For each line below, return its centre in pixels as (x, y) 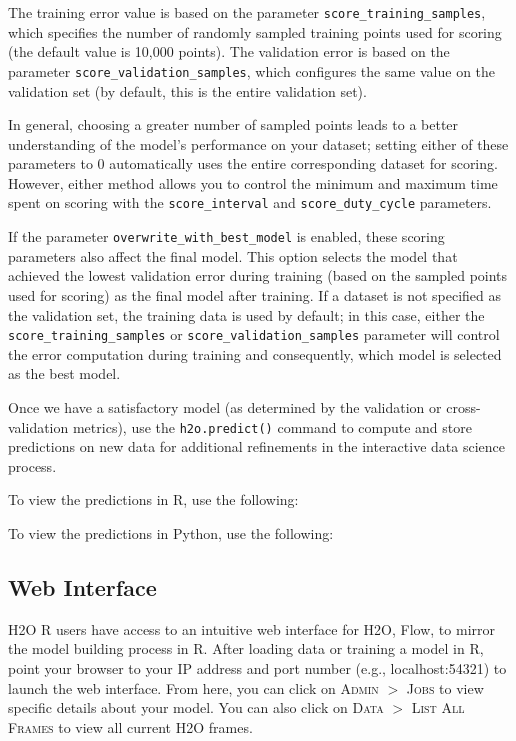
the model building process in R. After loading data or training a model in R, (246, 648)
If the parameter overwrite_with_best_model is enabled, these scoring (226, 236)
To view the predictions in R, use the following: (153, 499)
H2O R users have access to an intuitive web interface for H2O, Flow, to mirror (251, 628)
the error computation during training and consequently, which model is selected (255, 353)
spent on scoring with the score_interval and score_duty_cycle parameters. (250, 202)
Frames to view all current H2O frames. (130, 726)
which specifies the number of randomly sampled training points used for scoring (255, 31)
